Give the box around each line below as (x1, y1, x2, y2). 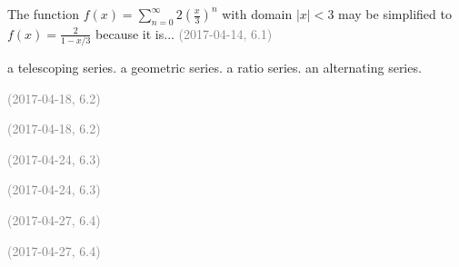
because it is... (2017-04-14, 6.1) (95, 24, 273, 43)
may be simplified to (338, 5, 452, 23)
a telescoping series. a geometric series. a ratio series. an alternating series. (7, 58, 422, 77)
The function (7, 5, 79, 23)
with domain (222, 5, 293, 23)
